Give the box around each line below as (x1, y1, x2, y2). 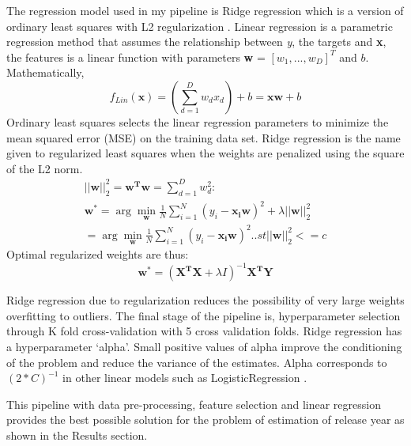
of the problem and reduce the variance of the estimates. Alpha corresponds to (6, 353, 387, 370)
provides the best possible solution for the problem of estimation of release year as (6, 411, 405, 428)
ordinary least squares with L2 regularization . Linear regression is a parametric (6, 17, 393, 34)
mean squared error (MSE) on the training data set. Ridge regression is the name (6, 129, 401, 146)
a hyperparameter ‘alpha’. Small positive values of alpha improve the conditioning (6, 338, 402, 355)
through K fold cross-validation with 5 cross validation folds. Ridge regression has (6, 323, 402, 339)
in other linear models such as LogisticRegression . (62, 369, 307, 386)
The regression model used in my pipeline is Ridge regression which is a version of (6, 2, 404, 18)
